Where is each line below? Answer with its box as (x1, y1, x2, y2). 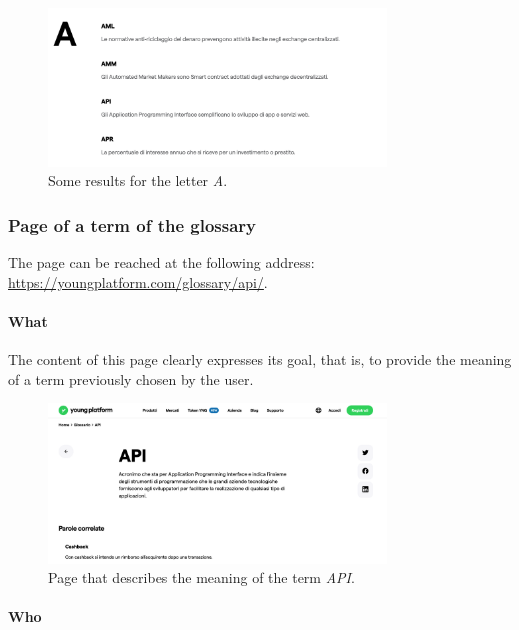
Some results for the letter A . (48, 170, 228, 191)
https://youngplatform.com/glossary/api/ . (8, 271, 268, 292)
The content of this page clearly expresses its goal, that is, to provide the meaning (8, 349, 512, 370)
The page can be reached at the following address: (8, 252, 315, 273)
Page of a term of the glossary (8, 212, 257, 237)
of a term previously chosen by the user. (8, 368, 254, 389)
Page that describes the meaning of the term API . (48, 567, 355, 588)
